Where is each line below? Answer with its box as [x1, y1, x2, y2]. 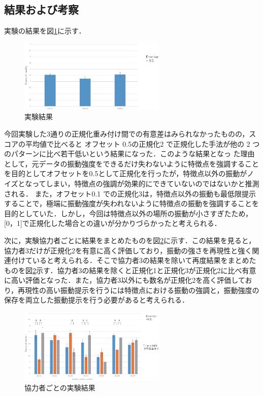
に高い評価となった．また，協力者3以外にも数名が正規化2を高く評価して [4, 275, 245, 285]
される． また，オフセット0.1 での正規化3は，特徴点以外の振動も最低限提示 [4, 188, 256, 199]
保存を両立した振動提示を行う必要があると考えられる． [4, 294, 189, 305]
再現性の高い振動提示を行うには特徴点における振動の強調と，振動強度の [18, 284, 259, 295]
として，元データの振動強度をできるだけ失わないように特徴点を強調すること [4, 158, 259, 169]
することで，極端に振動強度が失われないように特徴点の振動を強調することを [4, 198, 259, 209]
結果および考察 [4, 2, 79, 17]
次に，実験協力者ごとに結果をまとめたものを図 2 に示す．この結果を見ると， [4, 235, 256, 245]
